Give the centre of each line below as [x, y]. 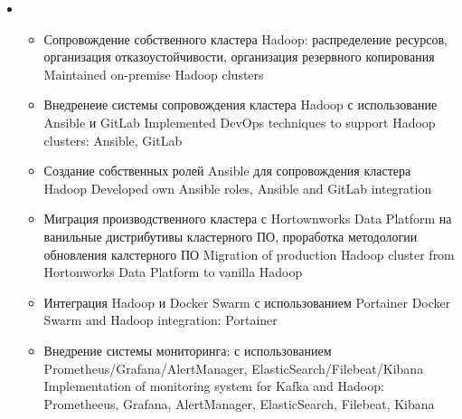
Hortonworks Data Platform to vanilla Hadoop [173, 272]
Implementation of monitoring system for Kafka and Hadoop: [214, 386]
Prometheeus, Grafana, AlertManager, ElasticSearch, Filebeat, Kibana [239, 403]
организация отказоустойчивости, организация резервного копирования [239, 57]
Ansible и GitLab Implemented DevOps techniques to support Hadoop [240, 122]
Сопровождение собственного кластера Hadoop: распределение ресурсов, [246, 38]
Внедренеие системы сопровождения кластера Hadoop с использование [240, 105]
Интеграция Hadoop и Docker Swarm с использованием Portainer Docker [247, 302]
